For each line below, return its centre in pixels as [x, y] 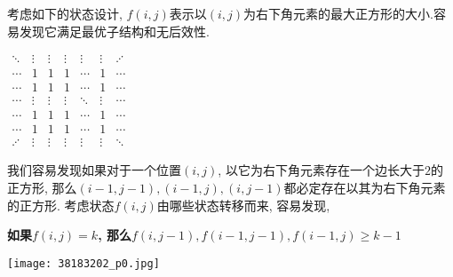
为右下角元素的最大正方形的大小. [338, 13]
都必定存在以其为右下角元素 [365, 187]
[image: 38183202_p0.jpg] [83, 263]
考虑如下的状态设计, [65, 13]
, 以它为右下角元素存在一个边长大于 [321, 170]
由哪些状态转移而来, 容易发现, [243, 205]
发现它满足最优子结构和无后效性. [114, 31]
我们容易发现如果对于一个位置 [94, 170]
